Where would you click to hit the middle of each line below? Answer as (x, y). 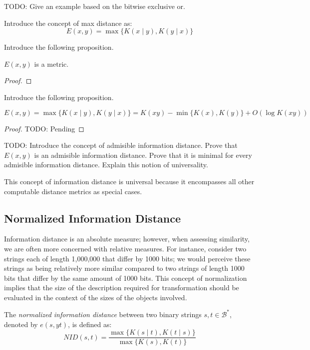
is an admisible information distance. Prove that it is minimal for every (143, 155)
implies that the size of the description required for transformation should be (122, 288)
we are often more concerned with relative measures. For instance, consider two (125, 248)
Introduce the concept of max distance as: (68, 23)
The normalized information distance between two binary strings (103, 314)
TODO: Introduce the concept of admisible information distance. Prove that (121, 145)
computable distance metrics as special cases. (73, 191)
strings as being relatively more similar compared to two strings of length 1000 (124, 268)
